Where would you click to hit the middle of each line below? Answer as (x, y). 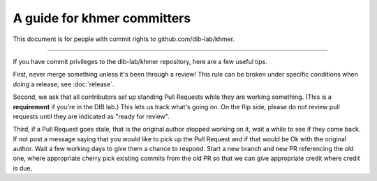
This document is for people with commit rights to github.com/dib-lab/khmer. (124, 39)
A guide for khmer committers (102, 18)
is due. (23, 168)
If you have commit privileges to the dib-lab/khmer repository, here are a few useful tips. (140, 61)
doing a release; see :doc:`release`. (64, 84)
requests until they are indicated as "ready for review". (91, 116)
